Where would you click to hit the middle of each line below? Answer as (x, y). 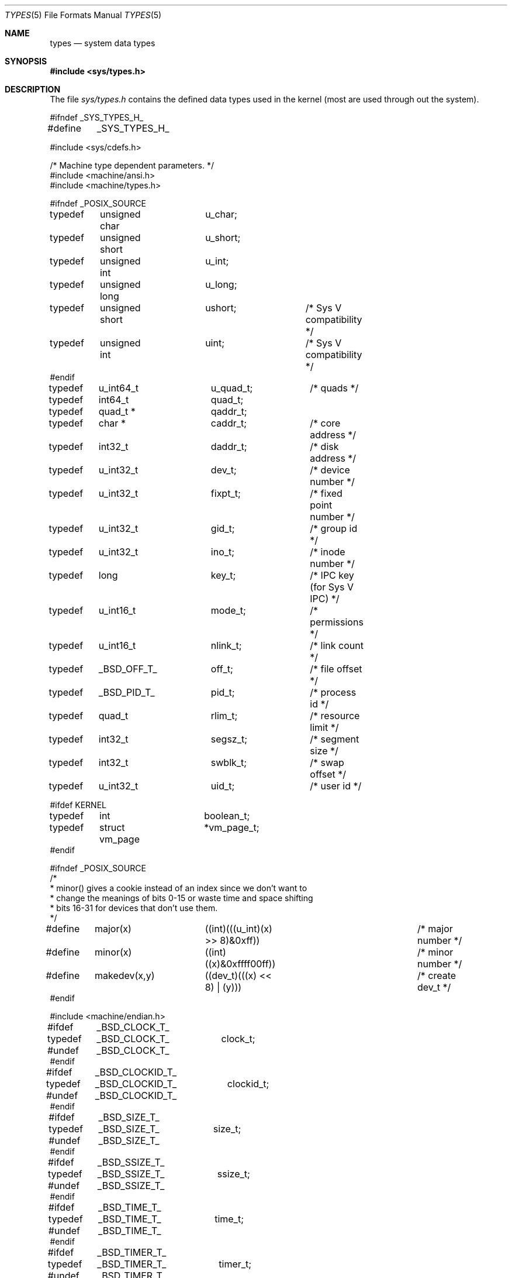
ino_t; (223, 552)
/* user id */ (336, 786)
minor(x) (113, 952)
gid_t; (223, 528)
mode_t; (228, 610)
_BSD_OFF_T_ (128, 669)
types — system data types (103, 43)
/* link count (337, 645)
